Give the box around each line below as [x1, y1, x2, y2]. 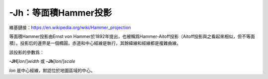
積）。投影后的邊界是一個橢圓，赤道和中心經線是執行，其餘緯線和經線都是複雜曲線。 [9, 40, 181, 46]
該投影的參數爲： [9, 49, 44, 55]
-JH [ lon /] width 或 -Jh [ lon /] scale [9, 58, 75, 64]
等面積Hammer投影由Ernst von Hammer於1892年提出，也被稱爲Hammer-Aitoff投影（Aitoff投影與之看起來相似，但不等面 [9, 33, 255, 39]
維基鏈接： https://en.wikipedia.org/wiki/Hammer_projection [9, 25, 131, 30]
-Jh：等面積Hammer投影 [9, 7, 112, 18]
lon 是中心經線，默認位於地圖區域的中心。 [9, 67, 95, 73]
